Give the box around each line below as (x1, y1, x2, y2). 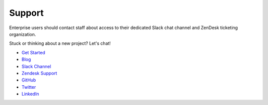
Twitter (21, 84, 36, 90)
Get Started (21, 49, 46, 55)
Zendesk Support (21, 70, 57, 76)
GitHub (21, 77, 36, 83)
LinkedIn (21, 91, 39, 97)
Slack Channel (21, 63, 52, 69)
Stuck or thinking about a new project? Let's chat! (9, 40, 111, 46)
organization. (9, 31, 36, 37)
